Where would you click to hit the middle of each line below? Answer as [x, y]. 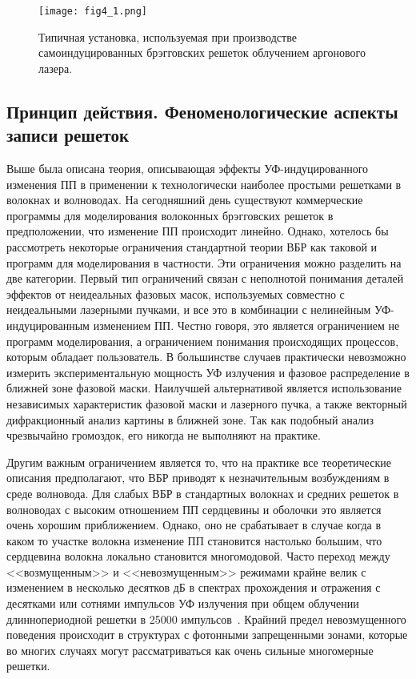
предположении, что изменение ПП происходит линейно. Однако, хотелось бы [198, 231]
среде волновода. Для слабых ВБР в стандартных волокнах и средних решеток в [203, 493]
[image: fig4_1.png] [93, 11]
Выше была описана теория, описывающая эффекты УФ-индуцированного [188, 169]
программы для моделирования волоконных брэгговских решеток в [170, 215]
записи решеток [68, 135]
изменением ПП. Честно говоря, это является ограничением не [246, 325]
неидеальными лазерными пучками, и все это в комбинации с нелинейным [189, 309]
